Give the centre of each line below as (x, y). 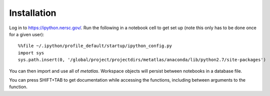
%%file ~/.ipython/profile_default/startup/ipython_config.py (95, 46)
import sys (31, 53)
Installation (33, 13)
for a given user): (27, 34)
